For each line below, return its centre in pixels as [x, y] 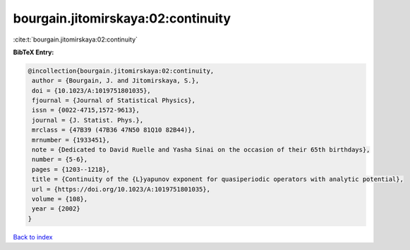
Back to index [33, 237]
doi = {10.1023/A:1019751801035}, [91, 90]
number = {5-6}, [60, 160]
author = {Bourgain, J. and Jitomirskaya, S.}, [116, 81]
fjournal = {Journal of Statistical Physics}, [114, 101]
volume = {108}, [60, 199]
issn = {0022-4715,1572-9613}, [86, 110]
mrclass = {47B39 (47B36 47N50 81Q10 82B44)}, [114, 130]
